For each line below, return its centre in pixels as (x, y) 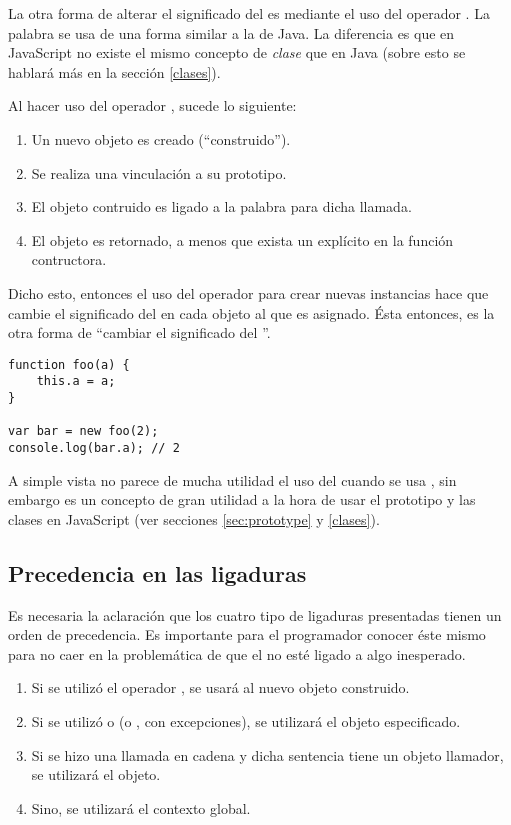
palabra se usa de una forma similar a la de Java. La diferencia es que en (231, 32)
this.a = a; (76, 381)
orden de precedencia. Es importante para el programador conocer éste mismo (247, 634)
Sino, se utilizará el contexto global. (141, 807)
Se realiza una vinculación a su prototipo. (159, 172)
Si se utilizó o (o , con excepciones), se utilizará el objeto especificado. (246, 721)
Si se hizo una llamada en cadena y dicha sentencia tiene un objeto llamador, (267, 754)
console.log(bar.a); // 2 (94, 448)
